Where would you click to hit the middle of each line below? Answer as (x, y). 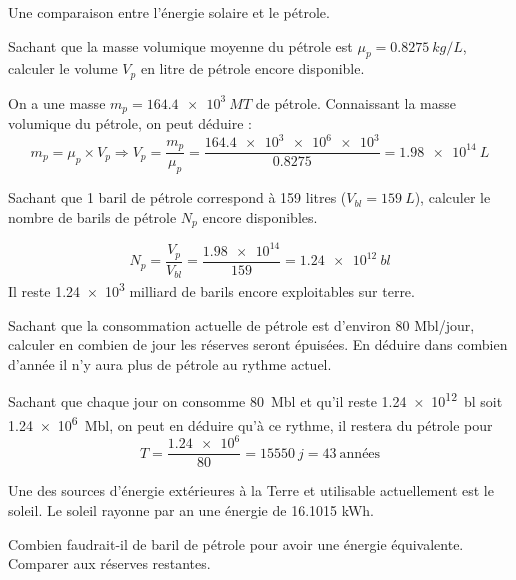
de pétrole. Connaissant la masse (356, 102)
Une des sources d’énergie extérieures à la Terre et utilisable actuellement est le (251, 490)
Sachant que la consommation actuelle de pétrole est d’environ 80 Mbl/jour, (241, 324)
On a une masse (57, 102)
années (360, 453)
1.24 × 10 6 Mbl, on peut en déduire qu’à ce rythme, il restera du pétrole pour (250, 423)
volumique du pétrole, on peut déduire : (130, 123)
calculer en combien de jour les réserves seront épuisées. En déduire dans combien (258, 344)
